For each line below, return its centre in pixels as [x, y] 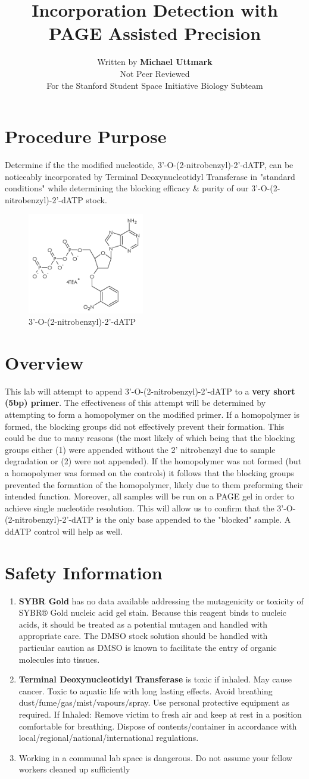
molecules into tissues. [59, 659]
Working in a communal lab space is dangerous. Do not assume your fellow [155, 757]
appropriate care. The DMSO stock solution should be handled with [143, 636]
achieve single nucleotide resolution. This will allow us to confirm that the [140, 508]
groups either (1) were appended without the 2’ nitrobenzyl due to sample [140, 449]
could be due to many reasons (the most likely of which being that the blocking [150, 438]
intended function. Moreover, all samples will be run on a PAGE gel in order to [150, 496]
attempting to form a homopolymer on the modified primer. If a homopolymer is [152, 415]
